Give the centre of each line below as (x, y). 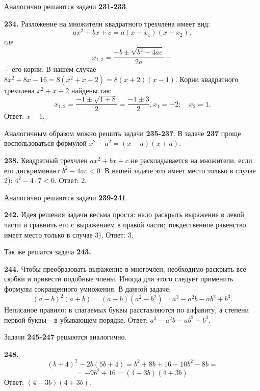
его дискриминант (32, 170)
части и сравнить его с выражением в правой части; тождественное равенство (125, 224)
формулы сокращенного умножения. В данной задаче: (88, 288)
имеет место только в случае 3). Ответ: (65, 234)
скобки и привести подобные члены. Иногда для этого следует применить (119, 279)
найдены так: (92, 90)
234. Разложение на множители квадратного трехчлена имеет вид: (107, 23)
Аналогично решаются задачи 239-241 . (66, 197)
